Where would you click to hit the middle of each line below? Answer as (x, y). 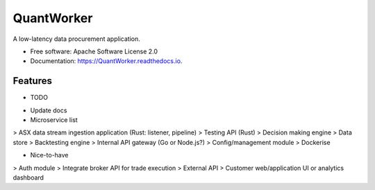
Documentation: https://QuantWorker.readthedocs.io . (106, 61)
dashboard (28, 178)
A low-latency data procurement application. (76, 39)
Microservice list (54, 120)
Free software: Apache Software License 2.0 (94, 51)
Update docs (49, 110)
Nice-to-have (49, 155)
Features (32, 81)
